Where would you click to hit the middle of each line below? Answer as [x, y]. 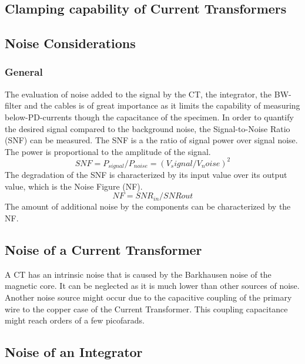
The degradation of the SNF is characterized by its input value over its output [146, 175]
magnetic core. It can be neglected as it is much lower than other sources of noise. [152, 286]
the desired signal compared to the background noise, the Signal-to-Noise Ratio [148, 128]
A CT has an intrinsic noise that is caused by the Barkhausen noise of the [138, 274]
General [24, 72]
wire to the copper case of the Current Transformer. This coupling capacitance [146, 309]
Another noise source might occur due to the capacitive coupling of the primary [148, 297]
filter [13, 105]
